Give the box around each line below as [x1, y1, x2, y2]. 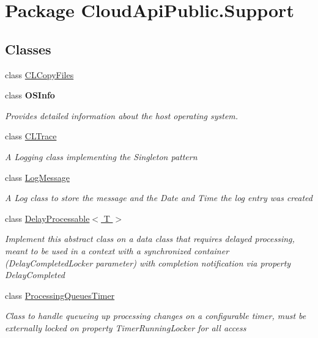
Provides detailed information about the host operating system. [5, 109, 239, 122]
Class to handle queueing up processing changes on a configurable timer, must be [5, 309, 306, 322]
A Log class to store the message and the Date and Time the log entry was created [5, 191, 312, 204]
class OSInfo [5, 89, 55, 101]
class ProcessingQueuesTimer [5, 288, 115, 301]
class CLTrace [5, 130, 57, 142]
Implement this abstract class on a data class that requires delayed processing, [5, 232, 295, 245]
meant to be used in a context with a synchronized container [5, 244, 229, 257]
